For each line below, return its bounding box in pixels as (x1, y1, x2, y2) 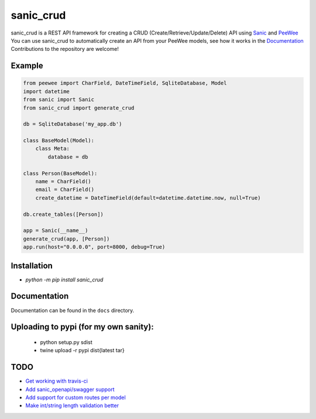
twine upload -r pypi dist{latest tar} (40, 347, 125, 354)
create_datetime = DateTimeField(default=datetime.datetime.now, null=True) (35, 194, 261, 201)
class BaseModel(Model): (23, 138, 95, 144)
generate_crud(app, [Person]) (23, 235, 110, 242)
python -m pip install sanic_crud (25, 276, 104, 283)
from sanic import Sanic (23, 97, 95, 103)
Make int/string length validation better (25, 402, 119, 409)
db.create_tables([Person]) (23, 211, 104, 218)
